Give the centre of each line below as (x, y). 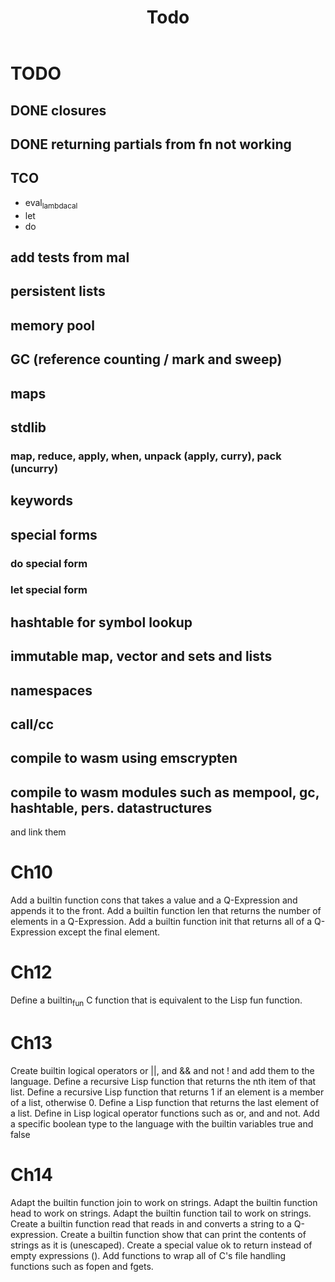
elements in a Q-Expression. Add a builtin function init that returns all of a (161, 922)
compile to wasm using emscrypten (124, 758)
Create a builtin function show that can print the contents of (183, 1234)
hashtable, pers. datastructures (111, 807)
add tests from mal (70, 257)
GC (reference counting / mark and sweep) (146, 359)
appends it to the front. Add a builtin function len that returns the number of (166, 911)
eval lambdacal (51, 203)
